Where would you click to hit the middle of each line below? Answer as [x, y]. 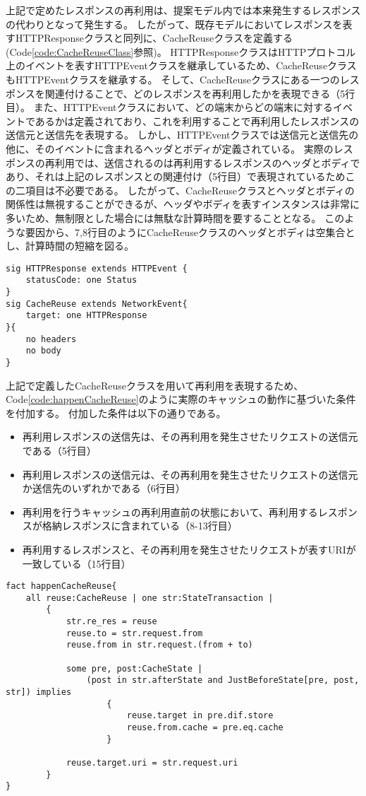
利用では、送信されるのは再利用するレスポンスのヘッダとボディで [207, 162]
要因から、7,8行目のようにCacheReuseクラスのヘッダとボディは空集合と [190, 232]
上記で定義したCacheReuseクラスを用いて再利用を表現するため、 [155, 385]
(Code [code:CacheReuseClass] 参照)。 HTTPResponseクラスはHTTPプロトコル [181, 51]
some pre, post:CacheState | [134, 668]
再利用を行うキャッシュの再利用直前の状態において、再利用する [170, 511]
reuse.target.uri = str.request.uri [152, 762]
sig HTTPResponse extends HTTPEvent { [97, 268]
